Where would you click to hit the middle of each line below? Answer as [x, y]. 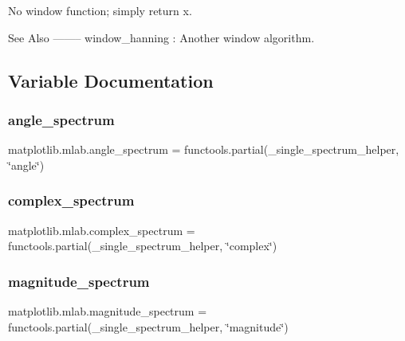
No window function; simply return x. [100, 10]
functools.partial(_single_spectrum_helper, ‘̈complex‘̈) [143, 246]
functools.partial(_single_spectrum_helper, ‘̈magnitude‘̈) [148, 326]
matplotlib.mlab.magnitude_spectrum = [108, 311]
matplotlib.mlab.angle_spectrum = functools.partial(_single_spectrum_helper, [204, 149]
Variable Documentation [111, 80]
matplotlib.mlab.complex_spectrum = [102, 230]
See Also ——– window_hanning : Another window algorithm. [161, 37]
